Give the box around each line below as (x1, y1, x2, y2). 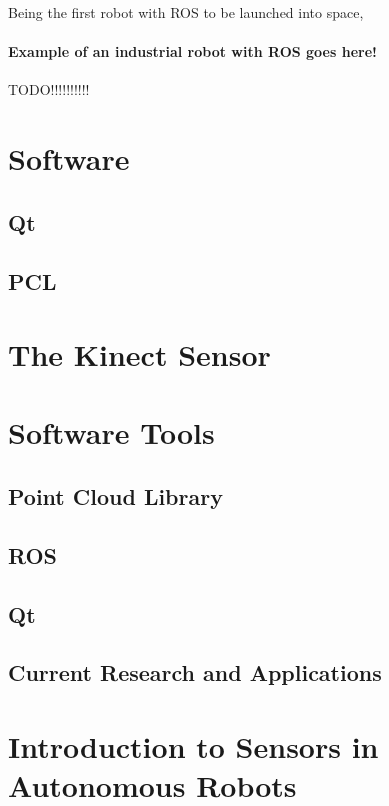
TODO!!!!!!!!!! (8, 79, 90, 100)
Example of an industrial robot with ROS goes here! (8, 41, 377, 62)
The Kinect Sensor (8, 334, 271, 375)
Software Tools (8, 412, 215, 453)
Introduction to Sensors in (8, 725, 379, 766)
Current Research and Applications (8, 657, 382, 688)
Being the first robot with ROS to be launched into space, (8, 2, 364, 22)
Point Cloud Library (8, 481, 223, 512)
